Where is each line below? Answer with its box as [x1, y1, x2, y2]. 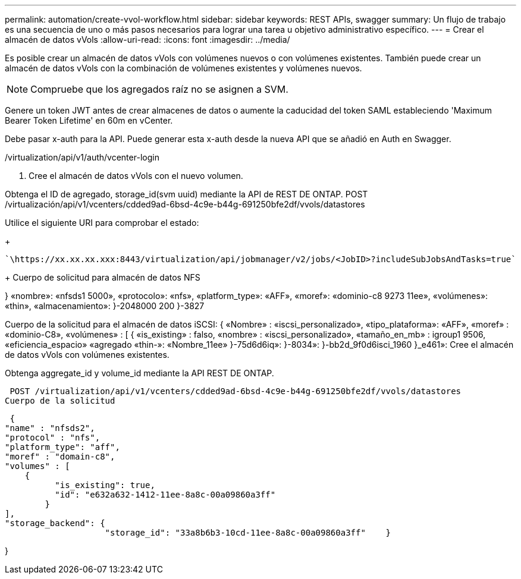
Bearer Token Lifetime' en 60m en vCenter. [5, 115, 173, 125]
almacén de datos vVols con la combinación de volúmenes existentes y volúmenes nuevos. [5, 63, 362, 73]
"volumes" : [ [5, 461, 70, 471]
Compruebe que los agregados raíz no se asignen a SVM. [30, 83, 288, 95]
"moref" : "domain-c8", [5, 452, 115, 461]
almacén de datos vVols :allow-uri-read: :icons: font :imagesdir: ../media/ [5, 34, 290, 45]
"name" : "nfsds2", [5, 423, 95, 433]
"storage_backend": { [5, 518, 105, 528]
